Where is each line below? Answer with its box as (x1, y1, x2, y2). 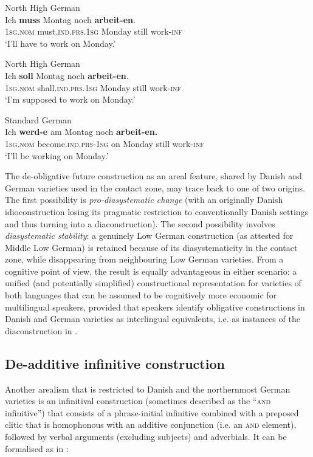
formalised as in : (5, 442, 69, 455)
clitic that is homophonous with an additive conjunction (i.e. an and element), (5, 418, 297, 431)
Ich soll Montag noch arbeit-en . (5, 69, 129, 81)
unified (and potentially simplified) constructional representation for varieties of (5, 277, 301, 289)
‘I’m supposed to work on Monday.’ (5, 93, 136, 106)
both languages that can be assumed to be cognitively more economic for (5, 289, 277, 301)
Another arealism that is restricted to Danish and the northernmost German (5, 382, 291, 395)
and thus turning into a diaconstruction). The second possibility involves (5, 217, 275, 230)
